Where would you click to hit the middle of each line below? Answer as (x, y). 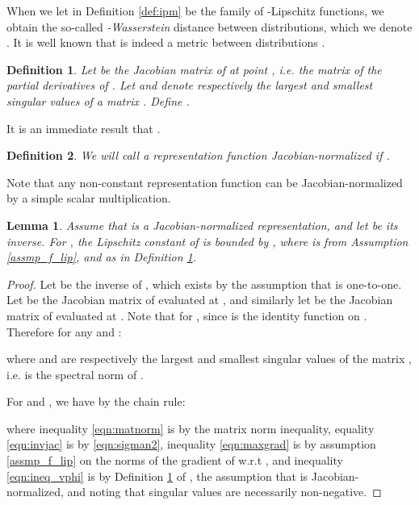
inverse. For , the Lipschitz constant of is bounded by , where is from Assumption (207, 241)
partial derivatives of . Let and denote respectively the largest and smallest (190, 85)
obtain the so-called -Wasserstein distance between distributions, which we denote (209, 26)
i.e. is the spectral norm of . (75, 374)
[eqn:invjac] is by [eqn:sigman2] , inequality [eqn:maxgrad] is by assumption (191, 444)
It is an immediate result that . (84, 128)
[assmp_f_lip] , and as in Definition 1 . (102, 257)
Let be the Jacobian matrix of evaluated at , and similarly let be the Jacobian (200, 300)
